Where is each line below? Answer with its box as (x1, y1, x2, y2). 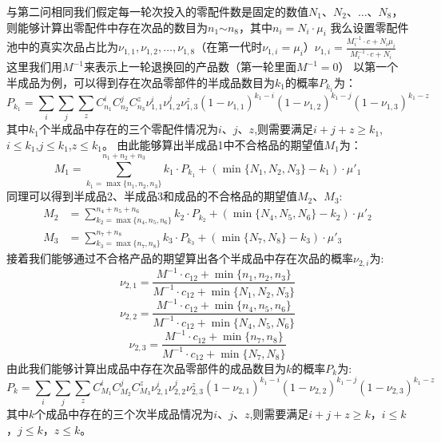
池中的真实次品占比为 (6, 38, 118, 55)
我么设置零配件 (330, 18, 409, 35)
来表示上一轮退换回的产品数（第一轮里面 (83, 58, 296, 75)
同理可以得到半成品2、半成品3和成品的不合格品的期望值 (6, 188, 297, 204)
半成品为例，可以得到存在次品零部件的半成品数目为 (6, 73, 275, 90)
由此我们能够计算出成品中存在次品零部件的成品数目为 (6, 359, 286, 376)
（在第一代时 (195, 38, 263, 55)
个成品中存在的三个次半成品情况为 (34, 405, 214, 421)
